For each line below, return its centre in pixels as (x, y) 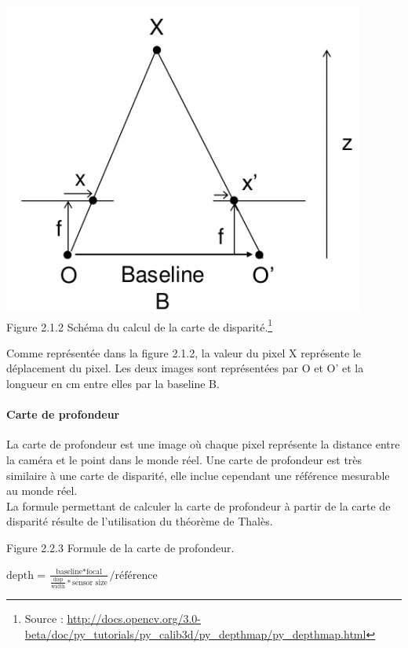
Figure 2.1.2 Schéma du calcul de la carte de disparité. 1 (140, 325)
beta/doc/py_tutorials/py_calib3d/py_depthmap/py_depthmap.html (195, 633)
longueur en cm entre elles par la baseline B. (113, 384)
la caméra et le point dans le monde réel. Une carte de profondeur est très (184, 460)
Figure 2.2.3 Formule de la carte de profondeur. (120, 547)
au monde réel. (42, 491)
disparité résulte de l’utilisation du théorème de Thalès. (140, 521)
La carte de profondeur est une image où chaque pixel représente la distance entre (203, 444)
